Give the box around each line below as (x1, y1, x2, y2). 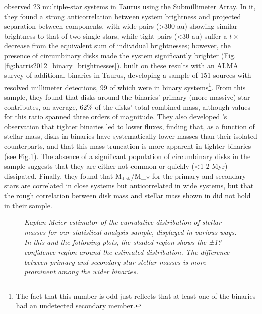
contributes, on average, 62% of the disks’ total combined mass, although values (4, 101, 250, 112)
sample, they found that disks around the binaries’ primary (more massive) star (4, 92, 250, 102)
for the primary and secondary (152, 170, 246, 181)
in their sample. (4, 200, 52, 210)
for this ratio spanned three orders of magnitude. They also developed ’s (4, 111, 227, 122)
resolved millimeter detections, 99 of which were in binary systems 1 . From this (4, 80, 246, 92)
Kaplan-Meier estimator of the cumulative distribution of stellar (24, 217, 221, 227)
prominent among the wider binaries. (24, 266, 138, 277)
